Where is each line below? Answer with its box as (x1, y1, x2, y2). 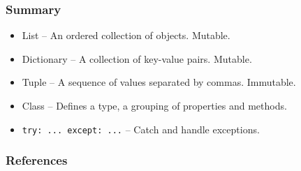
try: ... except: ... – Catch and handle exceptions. (22, 121, 260, 136)
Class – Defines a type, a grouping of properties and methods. (22, 98, 287, 112)
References (6, 151, 68, 169)
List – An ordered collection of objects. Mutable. (22, 28, 230, 43)
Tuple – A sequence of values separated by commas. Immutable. (22, 75, 296, 89)
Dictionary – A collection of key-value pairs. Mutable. (22, 51, 252, 66)
